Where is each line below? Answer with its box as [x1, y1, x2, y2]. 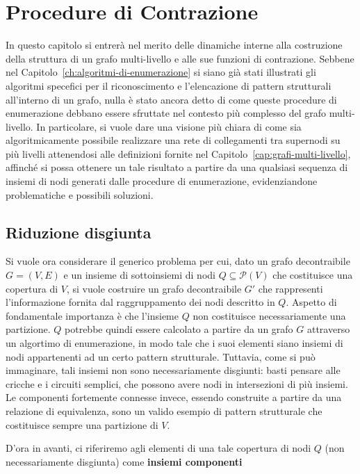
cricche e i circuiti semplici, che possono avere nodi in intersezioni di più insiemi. [6, 376, 348, 391]
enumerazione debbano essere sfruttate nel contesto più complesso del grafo [6, 106, 327, 120]
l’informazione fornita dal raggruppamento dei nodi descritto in [6, 295, 275, 309]
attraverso [306, 322, 350, 336]
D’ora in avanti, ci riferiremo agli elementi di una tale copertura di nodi [6, 441, 311, 455]
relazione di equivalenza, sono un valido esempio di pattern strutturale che [6, 403, 322, 418]
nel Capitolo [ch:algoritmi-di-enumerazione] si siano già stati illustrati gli [6, 65, 316, 79]
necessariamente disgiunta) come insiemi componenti [6, 454, 243, 468]
